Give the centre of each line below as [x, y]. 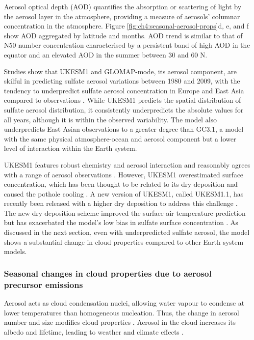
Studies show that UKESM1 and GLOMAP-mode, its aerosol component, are [120, 71]
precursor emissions [44, 284]
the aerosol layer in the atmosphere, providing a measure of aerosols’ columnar [122, 16]
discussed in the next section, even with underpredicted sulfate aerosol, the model [127, 232]
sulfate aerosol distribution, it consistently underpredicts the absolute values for [124, 109]
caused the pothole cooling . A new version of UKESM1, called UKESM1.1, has [124, 193]
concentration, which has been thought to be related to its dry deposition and [121, 184]
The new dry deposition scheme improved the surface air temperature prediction [125, 212]
